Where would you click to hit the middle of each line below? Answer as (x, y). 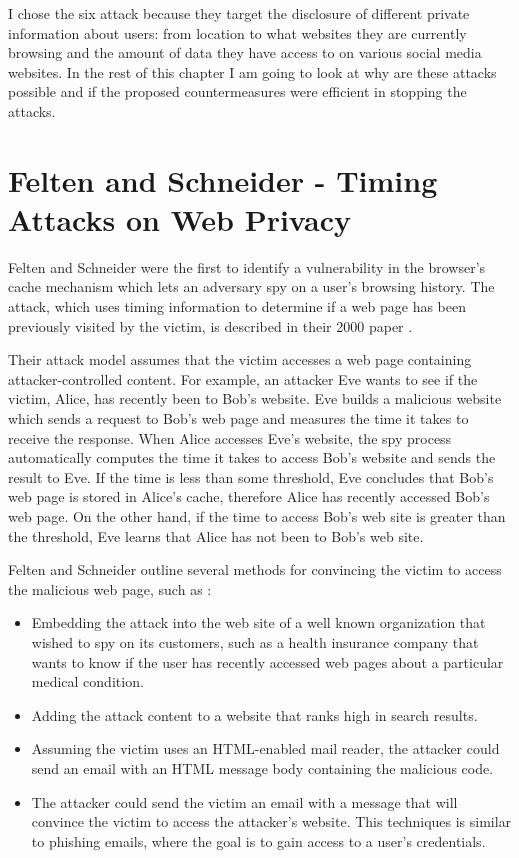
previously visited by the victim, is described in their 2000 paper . (210, 325)
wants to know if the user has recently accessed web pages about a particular (267, 661)
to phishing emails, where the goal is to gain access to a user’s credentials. (258, 840)
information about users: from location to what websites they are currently (237, 32)
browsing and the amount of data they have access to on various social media (245, 52)
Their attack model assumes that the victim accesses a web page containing (240, 359)
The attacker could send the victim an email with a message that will (244, 801)
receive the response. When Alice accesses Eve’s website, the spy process (230, 437)
